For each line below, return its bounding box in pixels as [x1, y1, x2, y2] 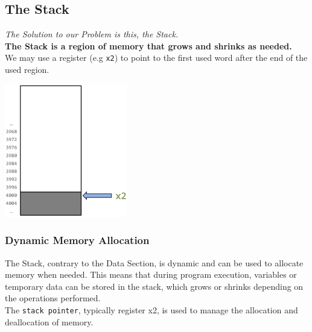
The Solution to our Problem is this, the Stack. [5, 28, 179, 40]
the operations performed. [5, 292, 101, 304]
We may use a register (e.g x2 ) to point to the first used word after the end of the [5, 51, 308, 64]
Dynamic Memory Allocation [5, 233, 150, 248]
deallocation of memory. [5, 315, 94, 328]
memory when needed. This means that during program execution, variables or [5, 268, 297, 281]
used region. [5, 63, 49, 76]
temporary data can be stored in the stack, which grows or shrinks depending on [5, 280, 304, 292]
